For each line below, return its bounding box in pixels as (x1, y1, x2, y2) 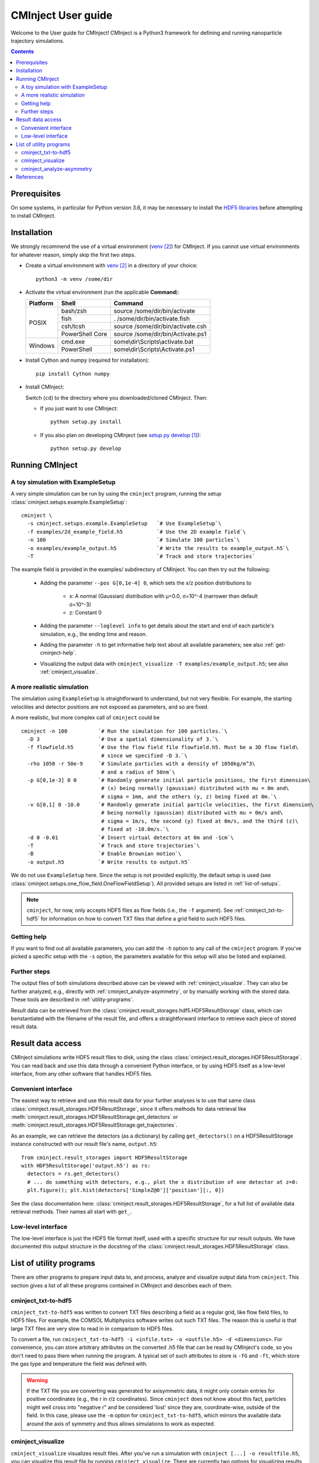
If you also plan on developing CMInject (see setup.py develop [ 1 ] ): (40, 431, 201, 438)
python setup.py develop (50, 445, 122, 452)
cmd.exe (61, 338, 85, 346)
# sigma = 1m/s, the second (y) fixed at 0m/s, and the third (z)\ (101, 818, 299, 825)
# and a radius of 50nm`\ (101, 768, 175, 775)
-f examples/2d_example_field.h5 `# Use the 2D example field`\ (27, 528, 247, 535)
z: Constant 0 (69, 609, 102, 616)
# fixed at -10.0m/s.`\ (101, 826, 169, 833)
